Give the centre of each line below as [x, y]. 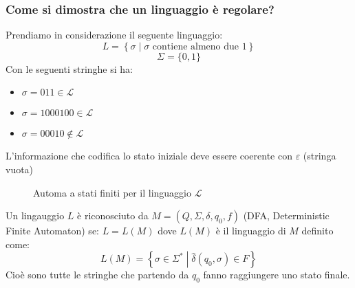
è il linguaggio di [251, 231]
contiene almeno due [196, 46]
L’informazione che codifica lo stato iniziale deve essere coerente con [149, 156]
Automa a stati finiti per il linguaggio [112, 192]
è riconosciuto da [113, 215]
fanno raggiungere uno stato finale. [277, 275]
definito [318, 231]
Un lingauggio [35, 215]
